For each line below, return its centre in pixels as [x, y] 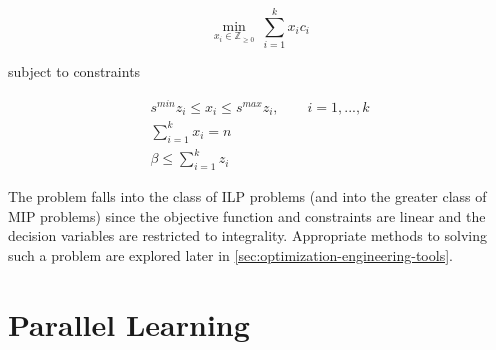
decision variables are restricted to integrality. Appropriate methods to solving [248, 235]
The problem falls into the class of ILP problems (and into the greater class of [247, 195]
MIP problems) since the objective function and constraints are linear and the [247, 215]
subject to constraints [74, 71]
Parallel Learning [129, 323]
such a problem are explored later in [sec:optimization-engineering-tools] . [230, 254]
